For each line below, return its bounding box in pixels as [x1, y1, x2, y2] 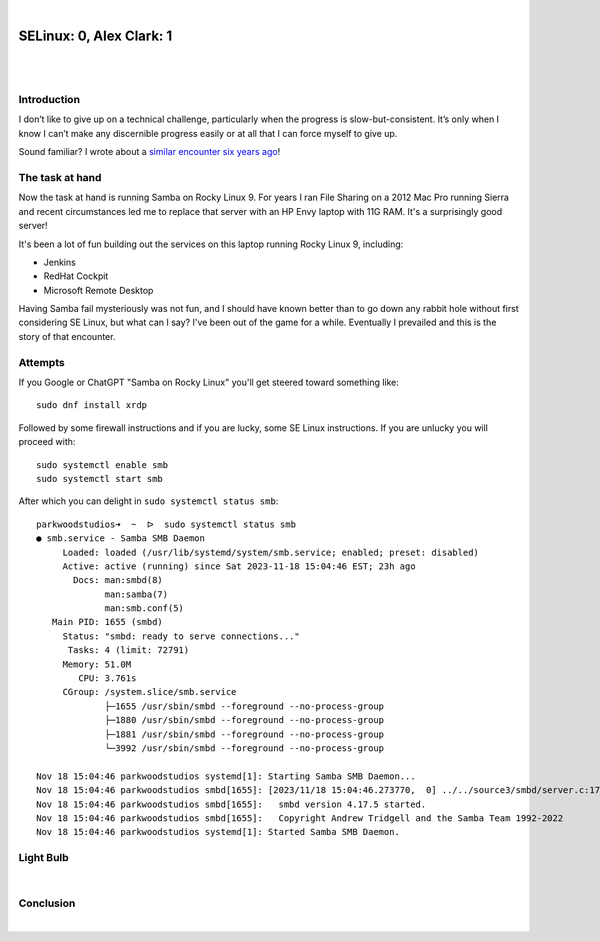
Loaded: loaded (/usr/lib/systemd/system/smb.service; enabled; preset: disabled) [62, 546, 480, 558]
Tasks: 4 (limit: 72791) [67, 645, 190, 656]
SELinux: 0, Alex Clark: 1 [18, 27, 173, 44]
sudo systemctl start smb [36, 473, 164, 484]
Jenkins [43, 256, 77, 268]
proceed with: [18, 436, 76, 448]
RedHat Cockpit [43, 270, 109, 282]
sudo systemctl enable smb [36, 459, 169, 470]
